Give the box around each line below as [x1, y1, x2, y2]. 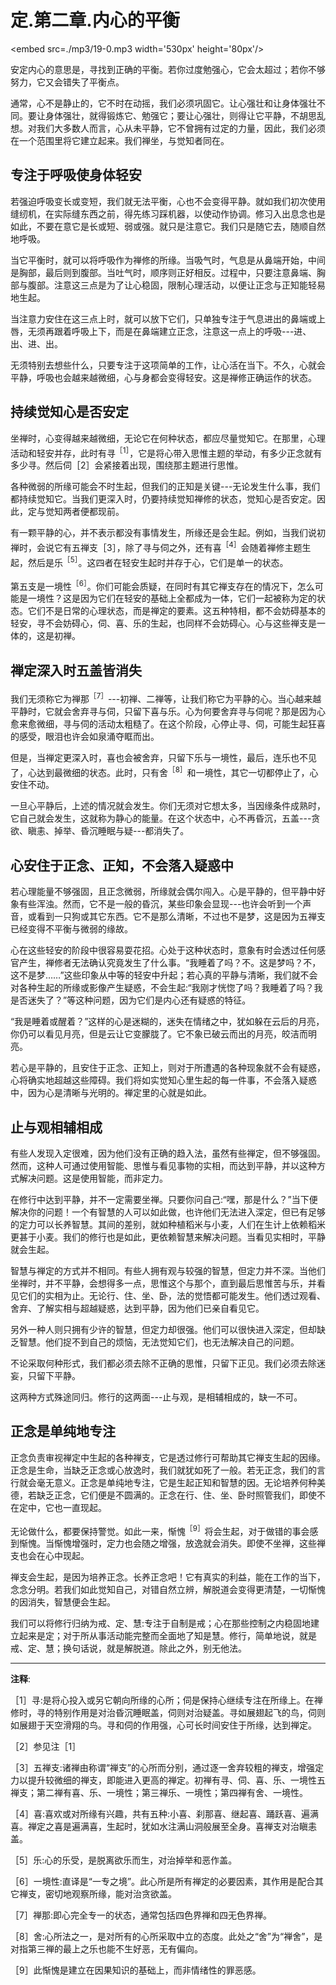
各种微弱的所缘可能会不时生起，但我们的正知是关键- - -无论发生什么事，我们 [10, 481, 321, 493]
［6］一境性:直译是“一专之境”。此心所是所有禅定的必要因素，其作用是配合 [10, 1876, 316, 1888]
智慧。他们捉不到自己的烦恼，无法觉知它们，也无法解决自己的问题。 [18, 1336, 300, 1348]
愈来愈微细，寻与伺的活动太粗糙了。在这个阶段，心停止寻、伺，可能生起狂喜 [10, 717, 326, 730]
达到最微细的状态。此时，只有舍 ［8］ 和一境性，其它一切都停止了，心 [36, 764, 319, 778]
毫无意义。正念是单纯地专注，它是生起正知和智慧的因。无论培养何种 [36, 1476, 317, 1488]
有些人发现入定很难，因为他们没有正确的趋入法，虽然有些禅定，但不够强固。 [10, 1147, 326, 1159]
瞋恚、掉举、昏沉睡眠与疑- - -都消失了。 [27, 825, 190, 837]
